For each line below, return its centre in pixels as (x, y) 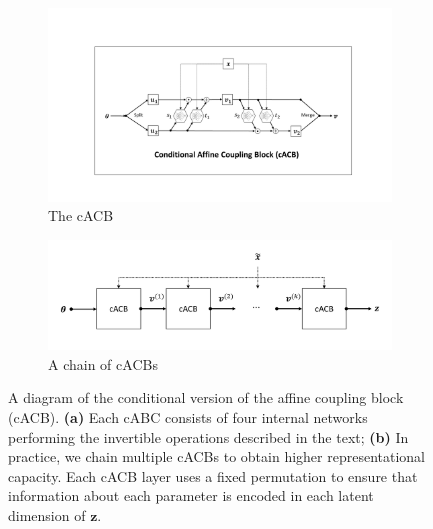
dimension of (47, 514)
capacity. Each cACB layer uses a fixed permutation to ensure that (213, 475)
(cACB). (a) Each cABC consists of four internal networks (188, 416)
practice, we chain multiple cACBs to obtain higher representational (216, 456)
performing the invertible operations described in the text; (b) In (208, 436)
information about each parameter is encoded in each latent (191, 495)
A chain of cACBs (103, 363)
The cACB (81, 215)
